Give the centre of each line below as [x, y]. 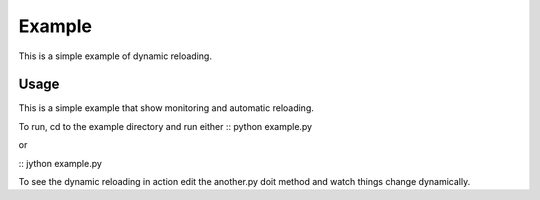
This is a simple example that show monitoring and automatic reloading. [166, 108]
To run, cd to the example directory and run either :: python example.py [165, 126]
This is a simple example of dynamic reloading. [115, 56]
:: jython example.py [60, 163]
